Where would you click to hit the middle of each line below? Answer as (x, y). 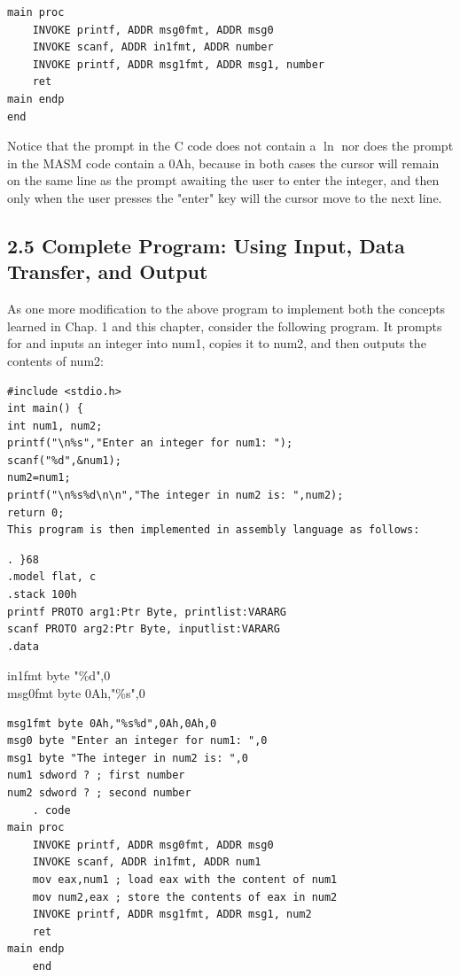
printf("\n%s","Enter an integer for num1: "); (150, 443)
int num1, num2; (55, 426)
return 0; (36, 512)
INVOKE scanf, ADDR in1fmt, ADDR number (153, 47)
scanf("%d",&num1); (64, 460)
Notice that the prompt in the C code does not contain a (162, 146)
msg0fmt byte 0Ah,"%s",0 (76, 693)
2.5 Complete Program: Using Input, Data (206, 245)
